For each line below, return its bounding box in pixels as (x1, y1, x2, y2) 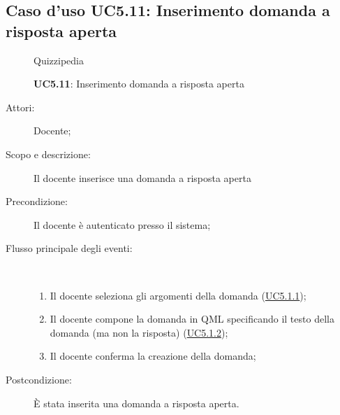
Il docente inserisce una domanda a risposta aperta (34, 170, 251, 185)
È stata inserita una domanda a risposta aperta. (34, 395, 239, 410)
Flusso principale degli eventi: (6, 241, 133, 255)
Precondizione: (6, 194, 68, 209)
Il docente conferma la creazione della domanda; (50, 349, 256, 363)
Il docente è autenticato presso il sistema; (34, 217, 211, 232)
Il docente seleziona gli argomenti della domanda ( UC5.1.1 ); (50, 288, 306, 302)
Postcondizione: (6, 372, 72, 386)
